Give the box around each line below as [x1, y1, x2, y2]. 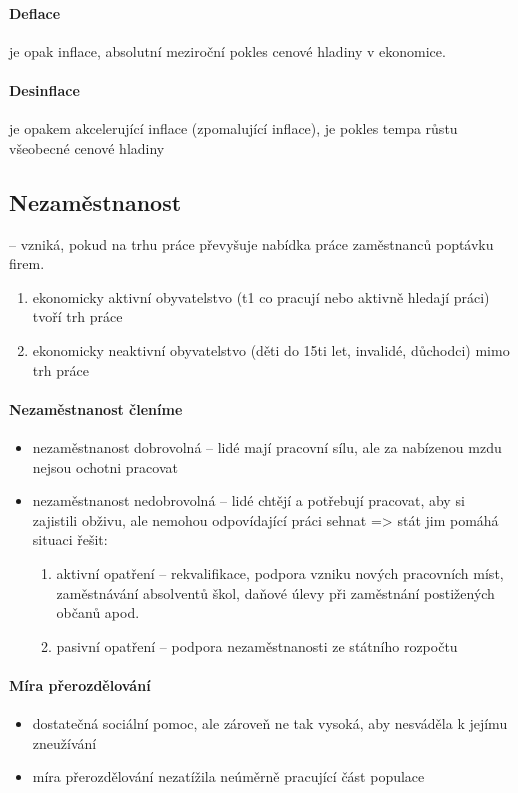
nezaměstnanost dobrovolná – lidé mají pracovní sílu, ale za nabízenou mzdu [32, 436, 502, 457]
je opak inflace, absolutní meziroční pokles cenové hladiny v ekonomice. [9, 40, 446, 61]
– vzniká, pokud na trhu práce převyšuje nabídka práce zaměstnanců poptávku [9, 233, 494, 254]
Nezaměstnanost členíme [9, 398, 183, 419]
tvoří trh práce [32, 306, 123, 327]
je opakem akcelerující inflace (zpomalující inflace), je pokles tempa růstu [9, 118, 458, 139]
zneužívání [32, 732, 97, 753]
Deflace [9, 2, 61, 23]
